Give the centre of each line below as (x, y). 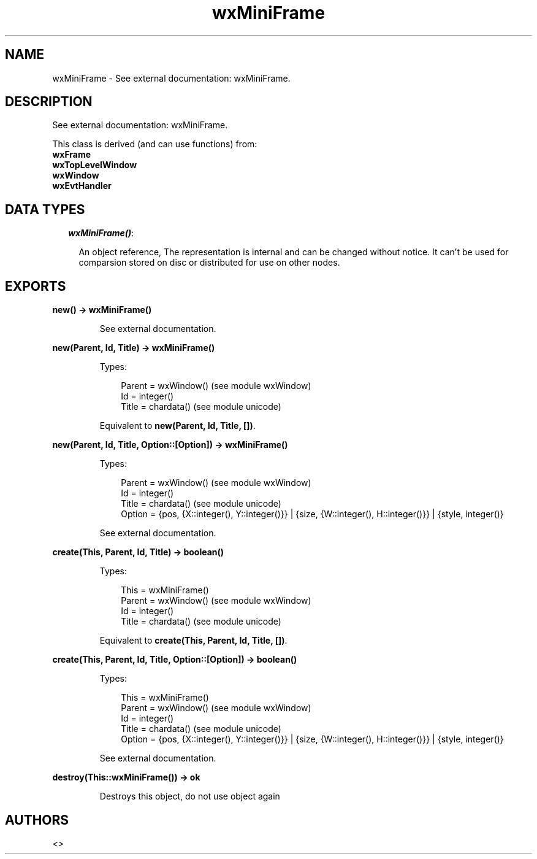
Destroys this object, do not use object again (190, 796)
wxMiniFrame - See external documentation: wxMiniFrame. (171, 78)
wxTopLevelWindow (95, 165)
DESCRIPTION (49, 102)
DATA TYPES (45, 209)
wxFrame (72, 155)
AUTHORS (37, 820)
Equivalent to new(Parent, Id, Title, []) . (177, 426)
